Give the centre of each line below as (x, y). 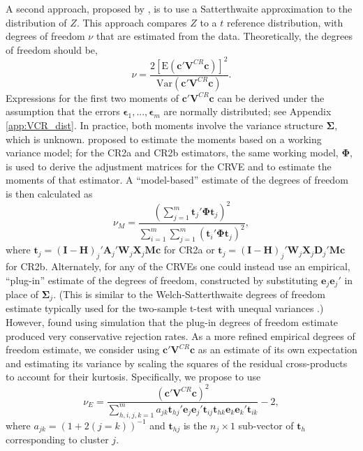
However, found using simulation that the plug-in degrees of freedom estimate (172, 322)
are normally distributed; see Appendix (247, 111)
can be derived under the (271, 97)
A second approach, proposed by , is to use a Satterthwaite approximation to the (179, 8)
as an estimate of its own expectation (277, 349)
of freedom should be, (52, 49)
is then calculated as (49, 193)
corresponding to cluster (57, 439)
